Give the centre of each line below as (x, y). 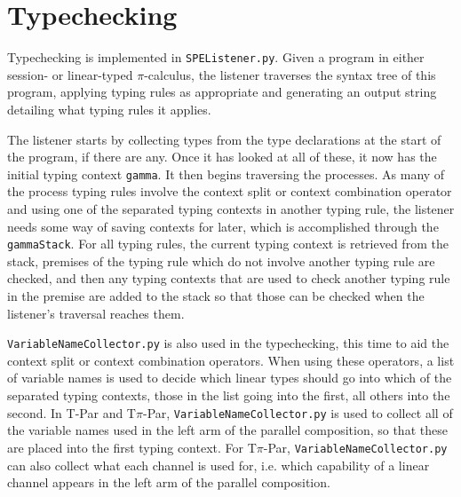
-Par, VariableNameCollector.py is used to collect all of (298, 412)
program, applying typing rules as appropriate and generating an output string (222, 92)
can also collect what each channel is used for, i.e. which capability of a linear (219, 465)
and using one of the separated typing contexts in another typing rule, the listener (231, 209)
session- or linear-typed (70, 74)
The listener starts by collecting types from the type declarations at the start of (224, 139)
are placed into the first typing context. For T (132, 447)
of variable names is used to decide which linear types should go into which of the (230, 378)
